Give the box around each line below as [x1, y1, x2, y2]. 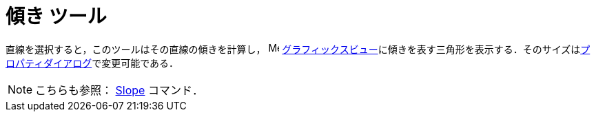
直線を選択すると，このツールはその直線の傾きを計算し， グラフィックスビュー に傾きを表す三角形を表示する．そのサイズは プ [6, 43, 590, 55]
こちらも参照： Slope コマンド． [35, 83, 203, 97]
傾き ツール [6, 5, 107, 28]
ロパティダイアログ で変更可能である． [6, 56, 179, 69]
